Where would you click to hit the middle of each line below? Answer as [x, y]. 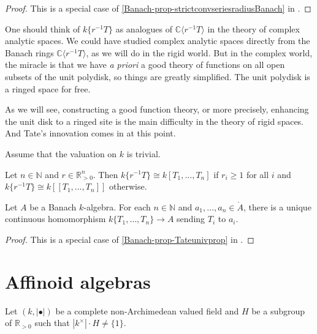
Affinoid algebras [78, 281]
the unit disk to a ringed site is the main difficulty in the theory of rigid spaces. [155, 121]
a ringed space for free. [48, 88]
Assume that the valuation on [61, 153]
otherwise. [128, 186]
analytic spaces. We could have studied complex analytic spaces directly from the [158, 41]
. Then [105, 174]
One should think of [43, 28]
